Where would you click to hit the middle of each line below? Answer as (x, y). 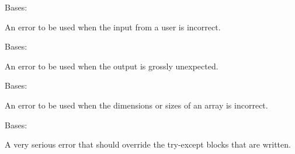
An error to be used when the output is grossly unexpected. (112, 66)
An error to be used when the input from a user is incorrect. (113, 27)
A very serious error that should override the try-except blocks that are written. (148, 144)
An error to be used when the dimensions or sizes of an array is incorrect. (136, 105)
